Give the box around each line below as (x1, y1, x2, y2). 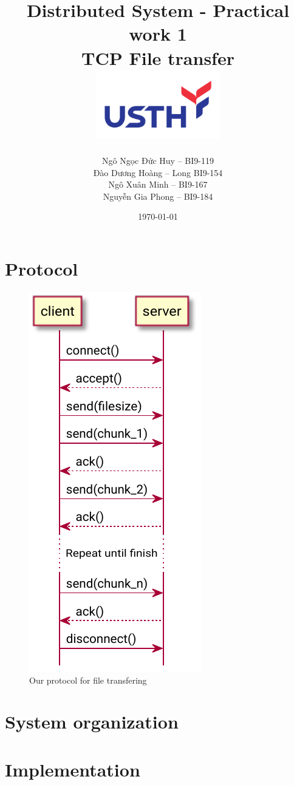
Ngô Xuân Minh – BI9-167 (108, 178, 208, 191)
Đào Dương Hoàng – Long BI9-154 (93, 166, 223, 178)
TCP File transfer (81, 45, 234, 70)
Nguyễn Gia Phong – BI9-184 (103, 189, 213, 202)
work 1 (129, 21, 187, 46)
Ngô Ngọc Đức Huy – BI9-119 (102, 154, 214, 167)
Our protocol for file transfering (29, 673, 147, 686)
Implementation (5, 756, 140, 781)
